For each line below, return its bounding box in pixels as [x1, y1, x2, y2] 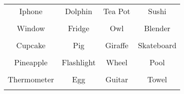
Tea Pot [103, 5, 131, 17]
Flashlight [62, 56, 96, 68]
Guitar [105, 74, 128, 85]
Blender [144, 22, 170, 34]
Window [17, 22, 45, 34]
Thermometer [8, 74, 54, 85]
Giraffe [105, 39, 129, 51]
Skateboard [138, 39, 177, 51]
